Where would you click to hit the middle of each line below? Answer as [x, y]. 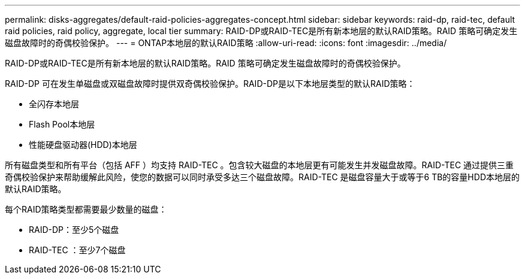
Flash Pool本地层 [62, 124]
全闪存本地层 [54, 104]
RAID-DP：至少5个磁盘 [74, 230]
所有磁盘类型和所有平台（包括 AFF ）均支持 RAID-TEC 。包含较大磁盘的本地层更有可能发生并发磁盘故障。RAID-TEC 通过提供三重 [260, 165]
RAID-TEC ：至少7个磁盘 [77, 250]
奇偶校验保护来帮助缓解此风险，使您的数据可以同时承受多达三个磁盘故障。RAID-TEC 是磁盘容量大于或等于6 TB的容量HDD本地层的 [262, 177]
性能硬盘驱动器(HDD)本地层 [83, 145]
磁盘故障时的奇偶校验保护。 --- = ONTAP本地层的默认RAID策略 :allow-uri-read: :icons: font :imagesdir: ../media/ [226, 43]
